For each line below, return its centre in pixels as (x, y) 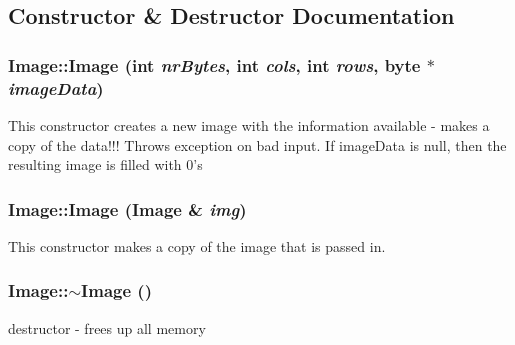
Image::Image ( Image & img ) (127, 208)
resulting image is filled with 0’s (105, 164)
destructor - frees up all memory (107, 327)
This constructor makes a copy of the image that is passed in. (197, 245)
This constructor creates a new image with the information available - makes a (249, 124)
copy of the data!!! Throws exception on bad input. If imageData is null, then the (257, 144)
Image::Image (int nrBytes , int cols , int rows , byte (214, 64)
